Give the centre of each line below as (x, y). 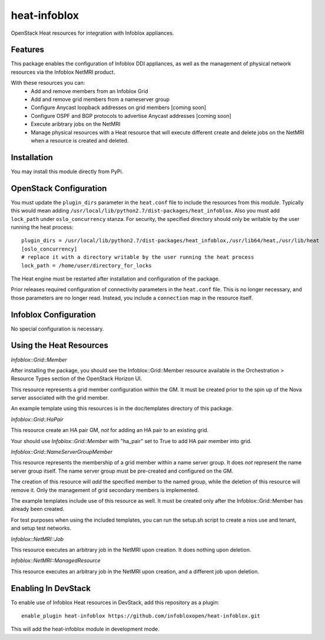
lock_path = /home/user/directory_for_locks (87, 265)
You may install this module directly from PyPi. (67, 171)
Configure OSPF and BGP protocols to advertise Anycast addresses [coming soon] (131, 116)
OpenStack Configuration (59, 188)
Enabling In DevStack (51, 588)
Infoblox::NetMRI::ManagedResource (56, 560)
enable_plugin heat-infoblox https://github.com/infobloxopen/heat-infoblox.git (141, 616)
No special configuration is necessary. (57, 329)
